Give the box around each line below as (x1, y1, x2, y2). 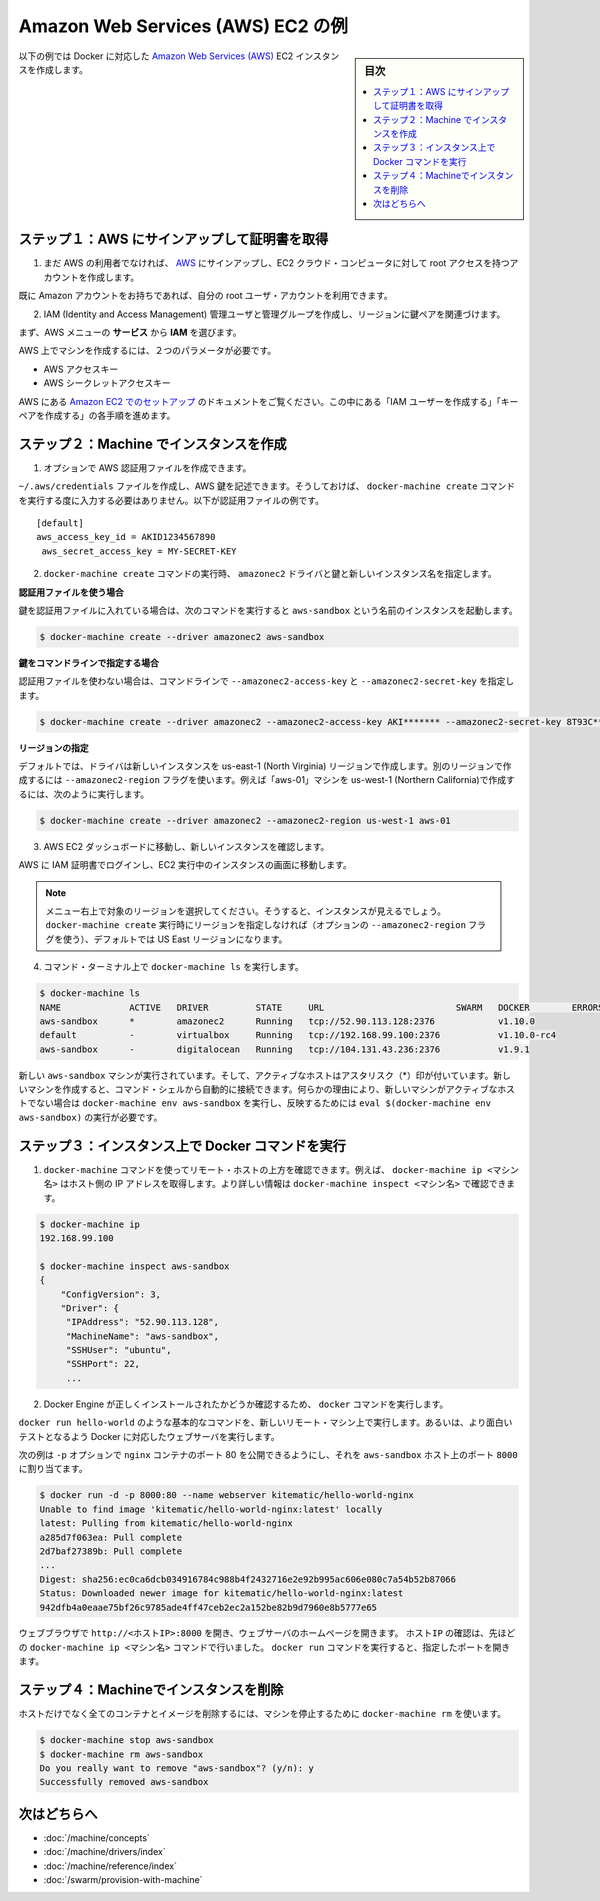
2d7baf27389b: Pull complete (39, 1545, 183, 1557)
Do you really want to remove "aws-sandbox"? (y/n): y (39, 1762, 314, 1774)
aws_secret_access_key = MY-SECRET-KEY (41, 545, 237, 557)
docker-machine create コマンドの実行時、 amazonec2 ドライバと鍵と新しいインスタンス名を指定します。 (43, 568, 497, 580)
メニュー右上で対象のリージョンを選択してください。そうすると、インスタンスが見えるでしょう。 (45, 905, 447, 917)
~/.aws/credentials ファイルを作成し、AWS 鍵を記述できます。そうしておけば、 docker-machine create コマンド (18, 480, 515, 492)
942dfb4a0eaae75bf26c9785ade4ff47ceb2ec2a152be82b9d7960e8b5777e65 (39, 1601, 378, 1613)
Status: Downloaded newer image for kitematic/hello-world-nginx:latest (39, 1588, 404, 1599)
